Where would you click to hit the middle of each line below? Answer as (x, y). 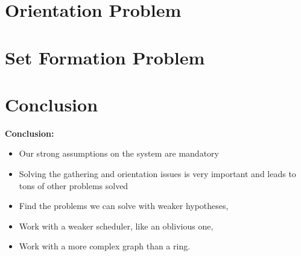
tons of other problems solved (74, 185)
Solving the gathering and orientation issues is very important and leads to (157, 174)
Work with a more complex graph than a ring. (105, 246)
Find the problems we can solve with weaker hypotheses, (124, 206)
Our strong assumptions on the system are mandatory (119, 153)
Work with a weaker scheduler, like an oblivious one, (116, 226)
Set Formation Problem (105, 57)
